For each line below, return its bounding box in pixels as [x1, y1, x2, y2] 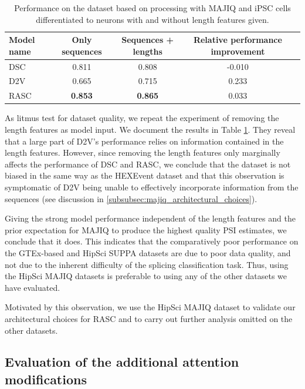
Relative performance [193, 33, 282, 46]
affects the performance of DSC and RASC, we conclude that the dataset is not [5, 157, 291, 170]
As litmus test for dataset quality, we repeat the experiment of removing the [5, 112, 279, 124]
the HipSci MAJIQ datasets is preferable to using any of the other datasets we [5, 270, 287, 282]
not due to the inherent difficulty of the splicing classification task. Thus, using [5, 258, 289, 270]
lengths [133, 45, 162, 57]
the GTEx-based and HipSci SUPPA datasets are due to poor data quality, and [5, 246, 291, 259]
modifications [5, 370, 87, 388]
